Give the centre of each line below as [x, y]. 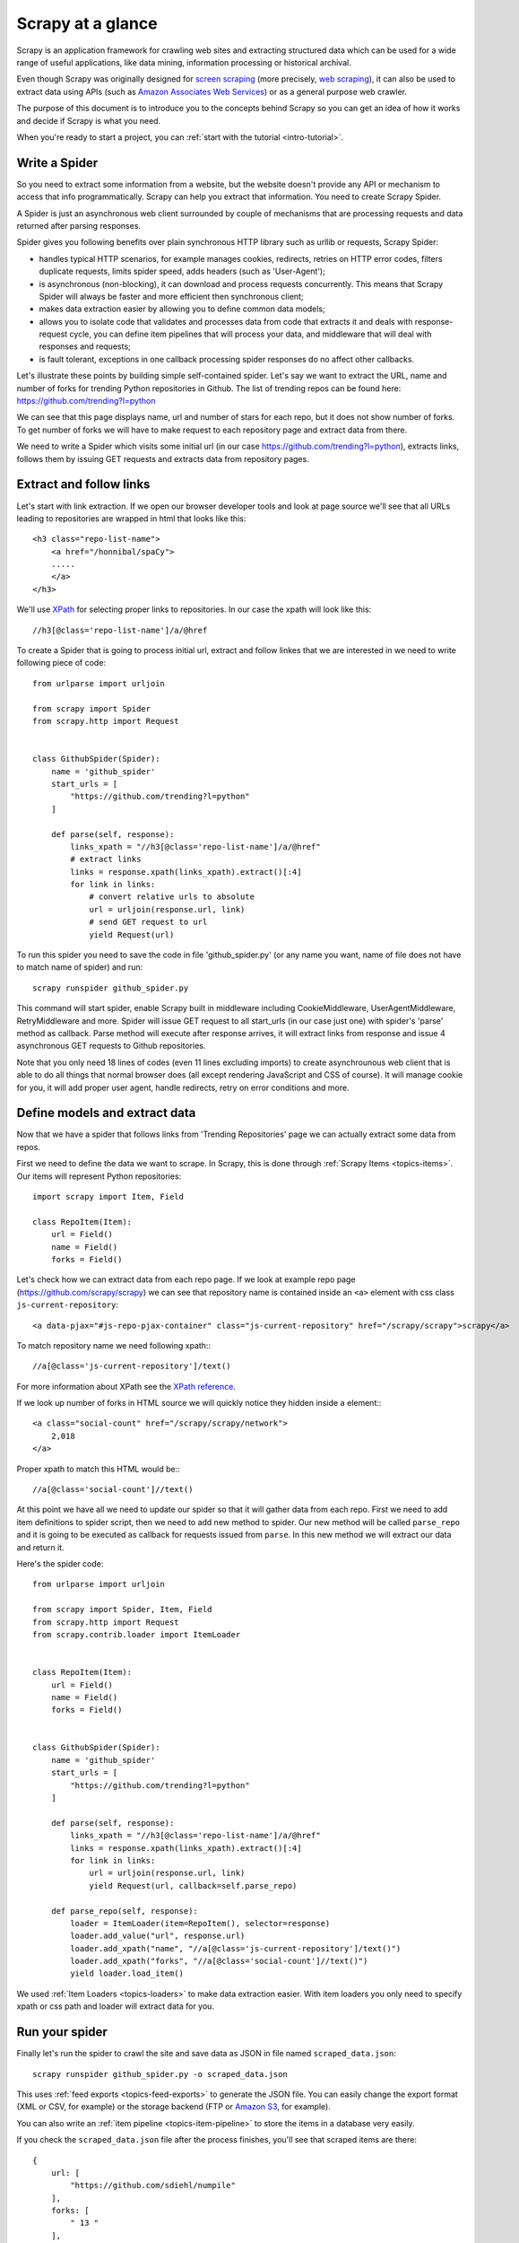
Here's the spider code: [60, 1563]
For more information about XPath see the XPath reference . [126, 1386]
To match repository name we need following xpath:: [113, 1345]
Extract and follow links [83, 484]
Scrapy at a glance [87, 23]
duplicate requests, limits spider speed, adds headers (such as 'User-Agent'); [182, 271]
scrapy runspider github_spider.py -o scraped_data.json [160, 2074]
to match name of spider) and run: [80, 967]
